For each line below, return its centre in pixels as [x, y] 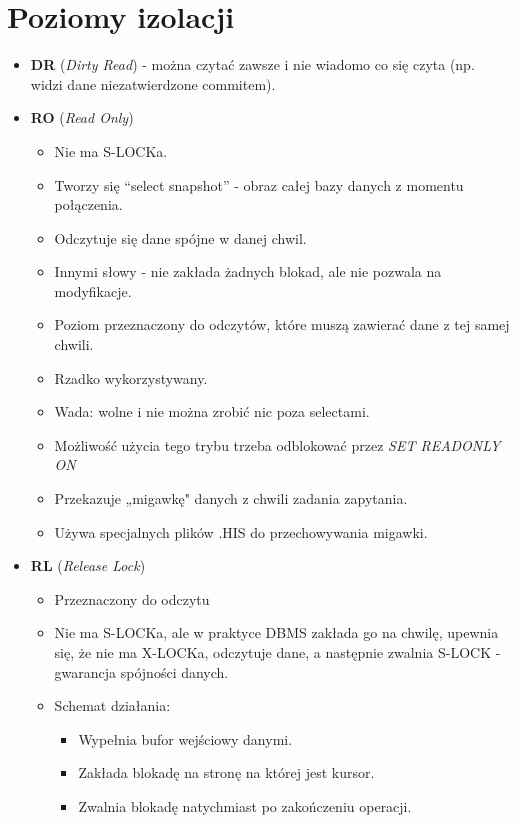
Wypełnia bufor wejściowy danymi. [185, 738]
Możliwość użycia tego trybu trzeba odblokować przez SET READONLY [277, 444]
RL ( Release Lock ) [88, 565]
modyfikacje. [93, 290]
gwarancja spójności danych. [141, 671]
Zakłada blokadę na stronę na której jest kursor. [226, 772]
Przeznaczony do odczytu [132, 598]
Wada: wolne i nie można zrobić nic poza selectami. [212, 411]
